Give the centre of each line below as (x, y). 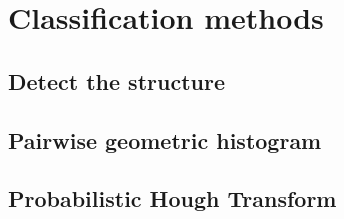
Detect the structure (116, 80)
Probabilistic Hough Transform (172, 198)
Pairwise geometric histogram (165, 139)
